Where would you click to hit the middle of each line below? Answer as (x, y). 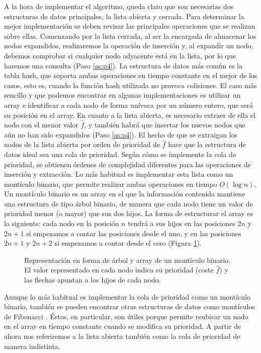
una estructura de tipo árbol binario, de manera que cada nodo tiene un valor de (128, 203)
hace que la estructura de (207, 144)
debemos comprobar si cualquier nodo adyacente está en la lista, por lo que (120, 55)
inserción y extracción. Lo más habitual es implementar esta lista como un (119, 174)
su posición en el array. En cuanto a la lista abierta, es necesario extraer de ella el (130, 115)
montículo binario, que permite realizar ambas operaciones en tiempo (111, 184)
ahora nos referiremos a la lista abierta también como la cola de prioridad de (122, 336)
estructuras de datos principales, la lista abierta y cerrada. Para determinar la (124, 16)
